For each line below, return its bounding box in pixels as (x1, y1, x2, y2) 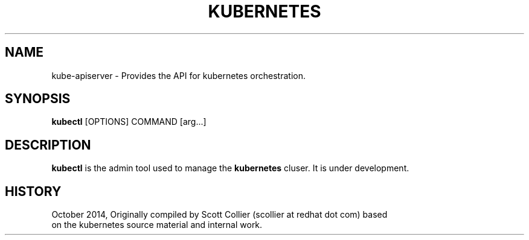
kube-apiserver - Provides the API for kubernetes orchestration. (51, 70, 306, 81)
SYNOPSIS (5, 91, 71, 107)
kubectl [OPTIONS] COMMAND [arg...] (51, 116, 207, 127)
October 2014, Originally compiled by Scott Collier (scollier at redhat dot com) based (51, 209, 388, 220)
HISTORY (5, 183, 62, 199)
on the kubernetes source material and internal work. (51, 219, 263, 230)
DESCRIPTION (5, 137, 91, 153)
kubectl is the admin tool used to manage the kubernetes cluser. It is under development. (51, 163, 409, 174)
